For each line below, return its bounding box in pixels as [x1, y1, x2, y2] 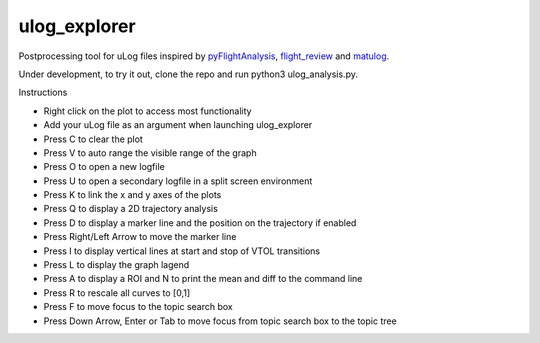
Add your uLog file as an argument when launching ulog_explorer [43, 119, 313, 131]
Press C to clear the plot [43, 133, 144, 145]
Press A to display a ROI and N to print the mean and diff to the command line [43, 273, 363, 285]
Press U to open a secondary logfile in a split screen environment [43, 175, 313, 187]
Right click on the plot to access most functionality [43, 105, 252, 117]
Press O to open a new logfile [43, 161, 165, 173]
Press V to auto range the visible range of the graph [43, 146, 257, 159]
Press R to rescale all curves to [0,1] [43, 286, 191, 299]
